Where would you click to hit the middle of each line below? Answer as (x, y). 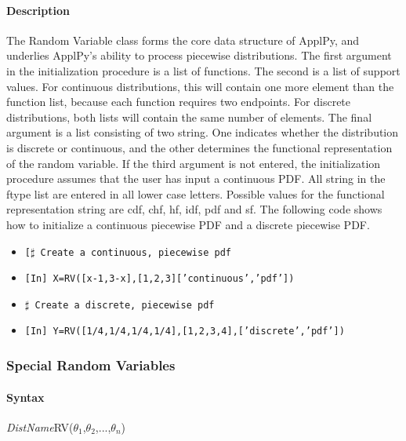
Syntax (25, 397)
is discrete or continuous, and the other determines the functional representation (199, 147)
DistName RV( (40, 426)
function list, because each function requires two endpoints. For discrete (179, 102)
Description (38, 10)
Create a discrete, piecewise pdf (125, 305)
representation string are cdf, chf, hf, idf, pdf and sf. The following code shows (194, 209)
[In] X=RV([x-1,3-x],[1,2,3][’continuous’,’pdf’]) (159, 279)
